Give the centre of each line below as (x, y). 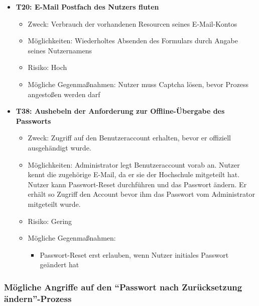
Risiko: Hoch (47, 67)
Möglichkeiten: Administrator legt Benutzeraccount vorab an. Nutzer (134, 164)
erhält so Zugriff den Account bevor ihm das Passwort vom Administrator (141, 194)
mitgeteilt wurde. (54, 204)
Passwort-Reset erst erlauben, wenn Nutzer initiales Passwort (134, 254)
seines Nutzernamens (60, 50)
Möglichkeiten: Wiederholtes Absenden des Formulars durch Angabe (133, 41)
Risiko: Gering (50, 221)
